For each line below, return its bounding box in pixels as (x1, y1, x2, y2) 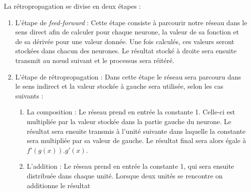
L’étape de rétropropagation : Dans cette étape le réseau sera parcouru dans (15, 71, 241, 81)
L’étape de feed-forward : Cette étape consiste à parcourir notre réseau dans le (15, 17, 247, 27)
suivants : (15, 90, 44, 100)
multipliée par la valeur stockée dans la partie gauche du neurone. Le (27, 116, 232, 126)
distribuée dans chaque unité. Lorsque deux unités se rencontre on (27, 170, 223, 180)
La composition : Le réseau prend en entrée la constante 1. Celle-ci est (27, 107, 236, 117)
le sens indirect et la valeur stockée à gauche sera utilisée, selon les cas (15, 81, 223, 91)
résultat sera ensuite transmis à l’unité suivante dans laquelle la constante (27, 126, 246, 136)
